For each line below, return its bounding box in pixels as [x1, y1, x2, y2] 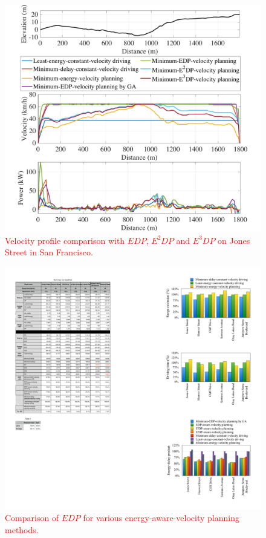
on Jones [218, 234, 250, 246]
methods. [5, 523, 39, 536]
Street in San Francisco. [5, 246, 93, 258]
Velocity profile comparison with [5, 234, 125, 246]
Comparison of [5, 511, 59, 524]
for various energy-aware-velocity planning [83, 511, 239, 524]
